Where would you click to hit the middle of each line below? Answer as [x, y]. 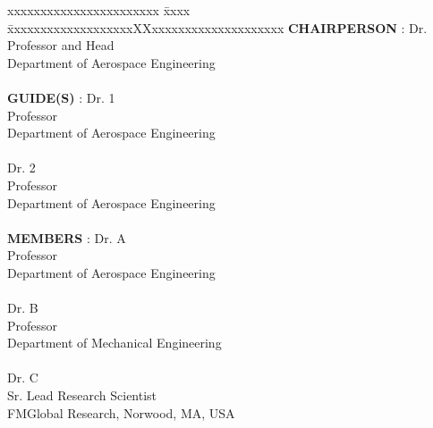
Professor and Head [61, 45]
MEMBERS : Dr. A [67, 237]
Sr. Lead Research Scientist [82, 395]
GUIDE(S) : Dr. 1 [61, 97]
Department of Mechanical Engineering [115, 343]
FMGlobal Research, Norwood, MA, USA [121, 412]
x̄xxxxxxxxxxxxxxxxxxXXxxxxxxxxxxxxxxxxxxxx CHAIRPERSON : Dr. [217, 27]
